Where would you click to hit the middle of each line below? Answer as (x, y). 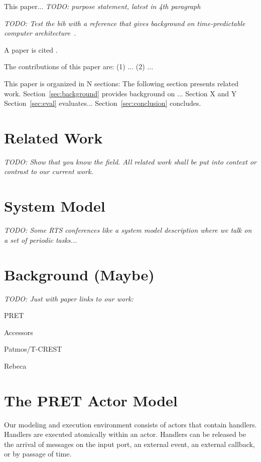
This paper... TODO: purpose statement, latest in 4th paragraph (102, 6)
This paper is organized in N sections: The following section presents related (121, 83)
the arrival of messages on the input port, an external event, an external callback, (129, 444)
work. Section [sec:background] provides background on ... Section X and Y (120, 93)
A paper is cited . (31, 49)
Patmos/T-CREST (33, 349)
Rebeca (15, 365)
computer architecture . (40, 33)
